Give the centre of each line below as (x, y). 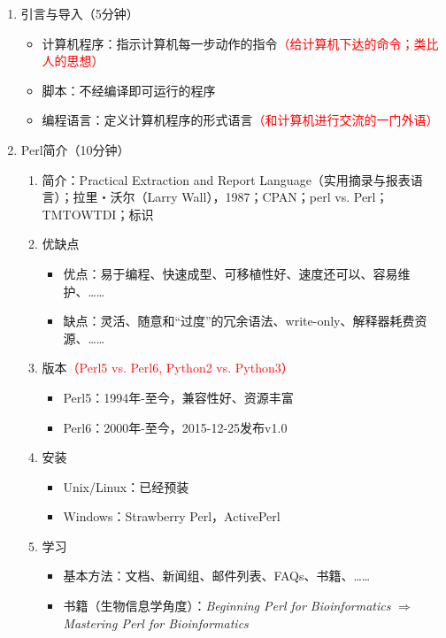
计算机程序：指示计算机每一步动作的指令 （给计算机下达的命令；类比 (240, 43)
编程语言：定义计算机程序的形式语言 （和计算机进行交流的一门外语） (240, 120)
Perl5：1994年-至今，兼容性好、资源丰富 (178, 397)
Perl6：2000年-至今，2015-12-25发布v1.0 (175, 427)
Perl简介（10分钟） (75, 149)
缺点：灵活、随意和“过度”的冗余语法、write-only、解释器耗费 (239, 321)
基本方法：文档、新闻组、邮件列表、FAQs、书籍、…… (217, 576)
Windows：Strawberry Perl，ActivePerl (172, 516)
